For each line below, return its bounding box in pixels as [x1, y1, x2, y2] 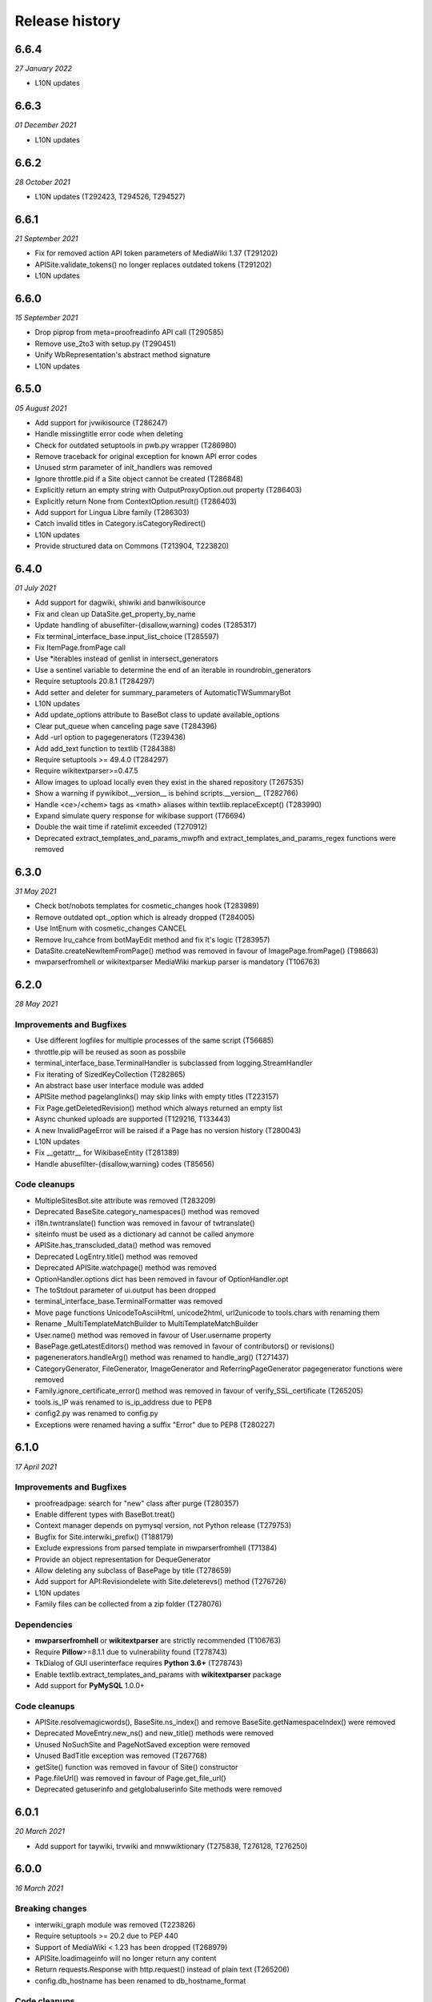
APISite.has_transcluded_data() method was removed [34, 1240, 211, 1250]
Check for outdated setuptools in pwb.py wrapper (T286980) [34, 440, 237, 450]
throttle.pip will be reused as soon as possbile [34, 1047, 186, 1056]
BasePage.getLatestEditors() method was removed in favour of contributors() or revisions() [34, 1341, 335, 1351]
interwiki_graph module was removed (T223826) [34, 1920, 196, 1929]
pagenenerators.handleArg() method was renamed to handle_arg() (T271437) [34, 1353, 290, 1362]
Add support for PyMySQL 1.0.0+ [34, 1680, 146, 1690]
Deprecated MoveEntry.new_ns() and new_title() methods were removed [34, 1728, 274, 1738]
